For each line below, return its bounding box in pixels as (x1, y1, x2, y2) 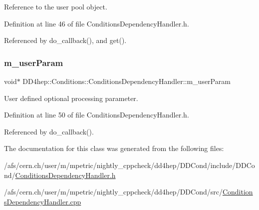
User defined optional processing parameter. (4, 92, 138, 103)
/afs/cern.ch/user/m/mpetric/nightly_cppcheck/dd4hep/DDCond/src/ (4, 186, 223, 197)
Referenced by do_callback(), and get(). (4, 35, 127, 45)
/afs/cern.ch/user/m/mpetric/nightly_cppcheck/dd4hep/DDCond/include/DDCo (4, 159, 255, 170)
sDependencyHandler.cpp (4, 196, 81, 206)
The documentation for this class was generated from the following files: (4, 143, 224, 153)
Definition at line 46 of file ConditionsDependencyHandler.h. (4, 18, 189, 28)
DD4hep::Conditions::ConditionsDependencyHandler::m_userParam (22, 76, 231, 86)
